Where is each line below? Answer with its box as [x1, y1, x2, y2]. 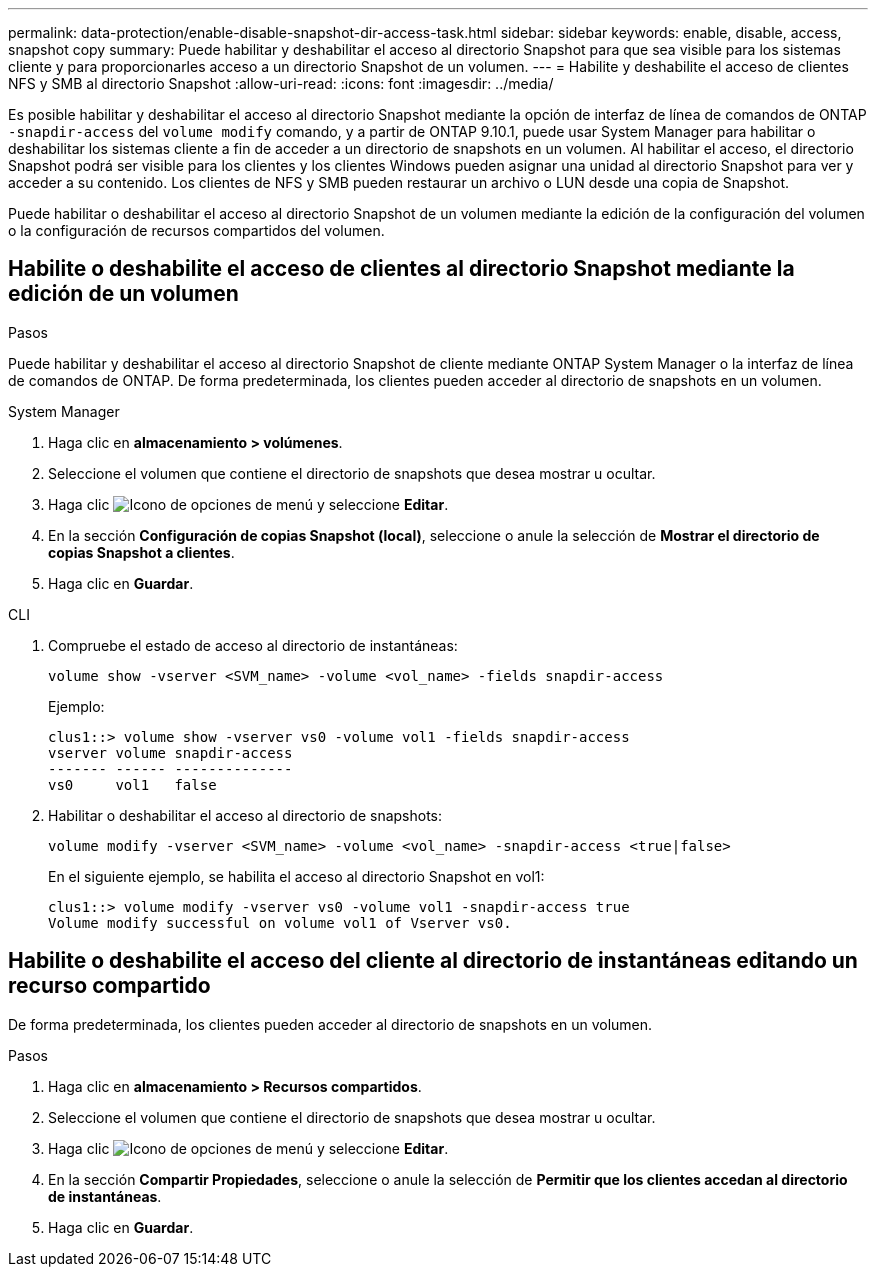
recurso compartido [8, 973, 211, 999]
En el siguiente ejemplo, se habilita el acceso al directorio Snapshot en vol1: [48, 867, 545, 885]
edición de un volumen [8, 281, 239, 307]
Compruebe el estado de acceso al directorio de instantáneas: [48, 636, 458, 654]
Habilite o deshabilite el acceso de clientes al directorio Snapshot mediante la [8, 256, 795, 282]
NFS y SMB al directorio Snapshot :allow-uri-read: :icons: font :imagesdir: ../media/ [8, 75, 554, 92]
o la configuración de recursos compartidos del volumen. [8, 222, 385, 239]
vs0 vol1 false [48, 776, 217, 793]
